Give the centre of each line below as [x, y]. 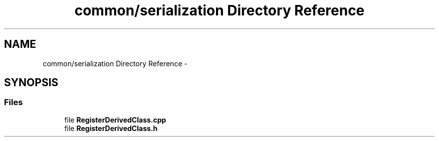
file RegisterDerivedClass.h [111, 128]
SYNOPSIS [31, 83]
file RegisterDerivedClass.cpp [115, 120]
